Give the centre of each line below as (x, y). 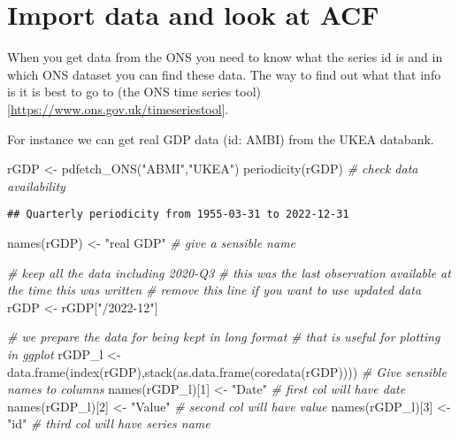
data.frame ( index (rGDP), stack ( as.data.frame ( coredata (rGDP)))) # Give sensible (227, 371)
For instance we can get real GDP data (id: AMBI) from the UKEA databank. (221, 138)
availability (36, 185)
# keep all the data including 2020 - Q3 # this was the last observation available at (229, 272)
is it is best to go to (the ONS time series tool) (134, 92)
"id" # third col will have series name (109, 423)
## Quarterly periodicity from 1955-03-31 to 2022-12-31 (178, 215)
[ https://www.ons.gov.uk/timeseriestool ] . (118, 108)
